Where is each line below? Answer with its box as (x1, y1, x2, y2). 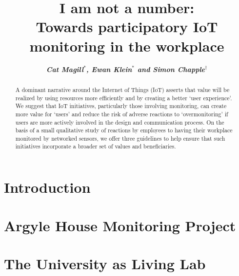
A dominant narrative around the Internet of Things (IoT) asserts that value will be (15, 85, 230, 93)
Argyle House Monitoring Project (4, 215, 236, 235)
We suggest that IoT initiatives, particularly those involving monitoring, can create (15, 102, 227, 110)
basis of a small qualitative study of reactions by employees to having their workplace (15, 126, 233, 134)
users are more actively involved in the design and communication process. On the (15, 118, 224, 126)
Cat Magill (46, 64, 84, 74)
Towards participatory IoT (36, 17, 218, 37)
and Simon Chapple (137, 64, 205, 74)
